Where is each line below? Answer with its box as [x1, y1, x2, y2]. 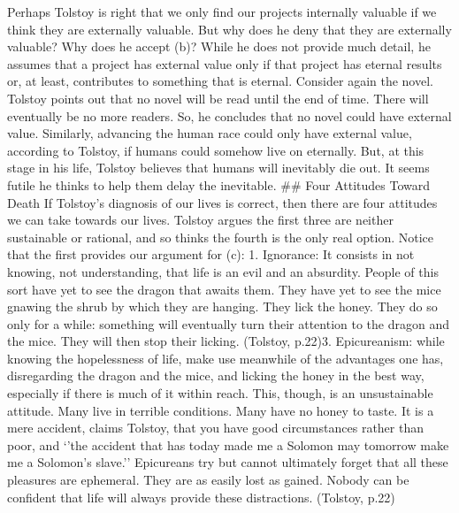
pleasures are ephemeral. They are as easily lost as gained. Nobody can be [7, 471, 409, 489]
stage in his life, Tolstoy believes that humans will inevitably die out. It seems [7, 158, 430, 177]
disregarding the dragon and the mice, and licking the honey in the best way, [7, 366, 425, 385]
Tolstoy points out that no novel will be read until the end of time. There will [7, 88, 429, 107]
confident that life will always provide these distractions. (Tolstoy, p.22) [7, 487, 395, 506]
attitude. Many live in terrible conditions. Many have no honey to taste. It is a [7, 401, 434, 419]
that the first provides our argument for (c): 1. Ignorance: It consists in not [7, 245, 415, 264]
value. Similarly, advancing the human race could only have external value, [7, 124, 412, 142]
